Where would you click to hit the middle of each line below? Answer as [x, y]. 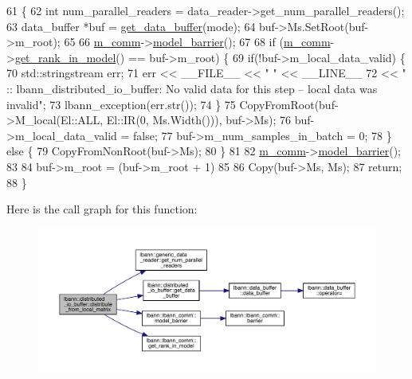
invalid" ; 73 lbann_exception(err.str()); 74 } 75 [121, 104]
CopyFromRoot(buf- [289, 104]
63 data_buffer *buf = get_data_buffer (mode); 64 [131, 26]
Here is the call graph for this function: [102, 209]
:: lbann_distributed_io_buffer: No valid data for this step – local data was [192, 88]
